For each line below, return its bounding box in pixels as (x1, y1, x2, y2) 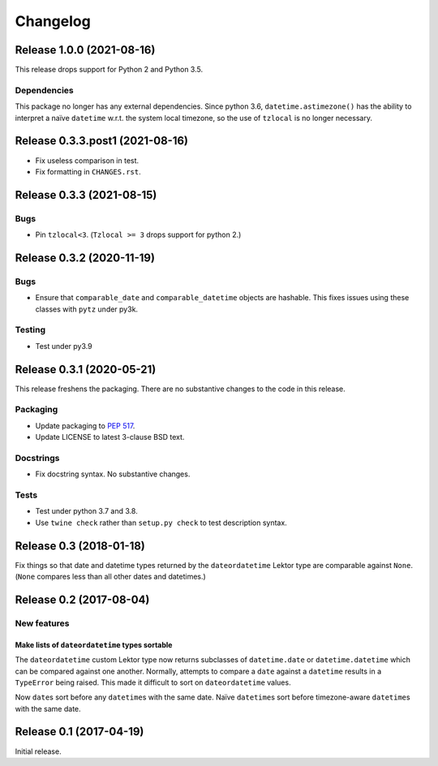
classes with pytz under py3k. (35, 304, 138, 314)
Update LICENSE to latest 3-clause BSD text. (35, 432, 185, 442)
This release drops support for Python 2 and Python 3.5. (15, 65, 203, 75)
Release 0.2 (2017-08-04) (15, 592, 150, 606)
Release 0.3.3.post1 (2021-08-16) (15, 134, 189, 148)
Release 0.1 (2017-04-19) (15, 725, 144, 738)
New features (15, 618, 70, 629)
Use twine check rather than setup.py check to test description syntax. (35, 518, 287, 527)
